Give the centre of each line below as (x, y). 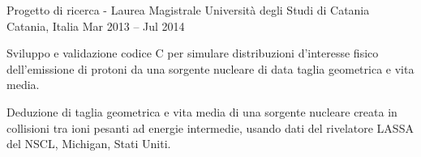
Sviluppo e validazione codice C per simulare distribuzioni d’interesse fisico (193, 53)
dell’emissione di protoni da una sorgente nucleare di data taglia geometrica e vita (210, 68)
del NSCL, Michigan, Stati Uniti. (89, 144)
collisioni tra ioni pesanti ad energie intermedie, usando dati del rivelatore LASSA (210, 127)
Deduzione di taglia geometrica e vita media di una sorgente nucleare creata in (202, 111)
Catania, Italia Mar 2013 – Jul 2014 (96, 25)
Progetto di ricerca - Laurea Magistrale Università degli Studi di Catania (188, 10)
